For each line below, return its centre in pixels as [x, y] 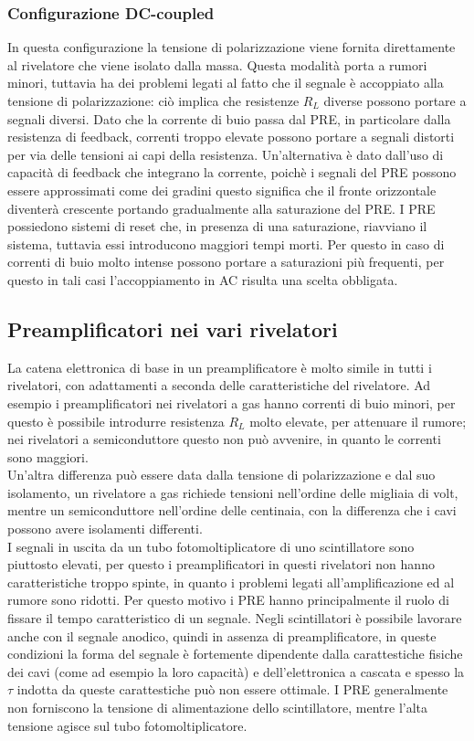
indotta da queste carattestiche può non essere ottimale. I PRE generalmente [232, 689]
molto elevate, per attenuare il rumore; [358, 421]
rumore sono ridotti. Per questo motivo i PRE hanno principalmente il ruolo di [228, 600]
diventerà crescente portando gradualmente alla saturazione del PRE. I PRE [221, 208]
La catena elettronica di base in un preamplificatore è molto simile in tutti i [220, 367]
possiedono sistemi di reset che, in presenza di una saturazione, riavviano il [217, 226]
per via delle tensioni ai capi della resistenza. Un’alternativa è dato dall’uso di [226, 154]
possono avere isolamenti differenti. [105, 529]
